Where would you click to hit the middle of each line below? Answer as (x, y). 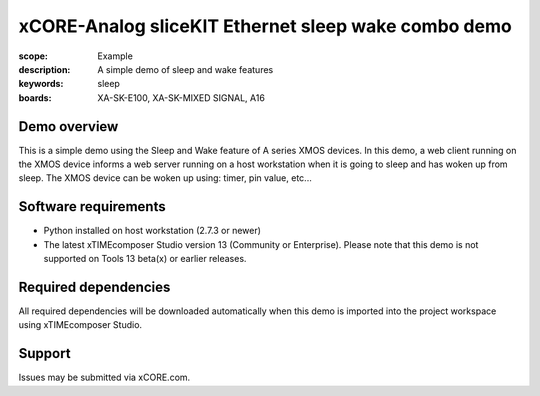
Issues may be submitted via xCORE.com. (104, 377)
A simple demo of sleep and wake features (185, 69)
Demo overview (68, 126)
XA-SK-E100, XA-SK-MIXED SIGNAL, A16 (181, 97)
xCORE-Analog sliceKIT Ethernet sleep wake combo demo (265, 26)
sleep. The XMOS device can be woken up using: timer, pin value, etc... (165, 178)
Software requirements (92, 206)
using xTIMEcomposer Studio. (80, 325)
